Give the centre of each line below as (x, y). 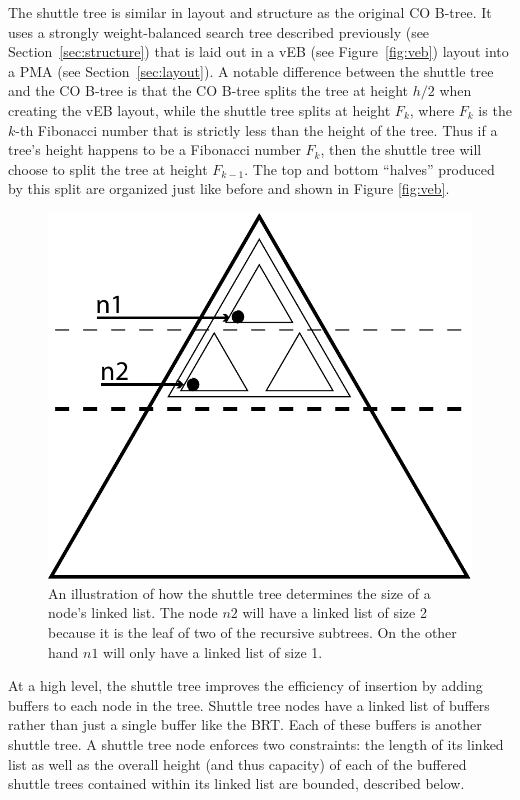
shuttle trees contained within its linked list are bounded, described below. (236, 783)
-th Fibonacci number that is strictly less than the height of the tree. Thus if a (256, 129)
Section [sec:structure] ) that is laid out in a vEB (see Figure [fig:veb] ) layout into (258, 51)
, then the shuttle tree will (401, 149)
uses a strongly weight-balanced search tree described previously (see (219, 31)
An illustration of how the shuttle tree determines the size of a (239, 592)
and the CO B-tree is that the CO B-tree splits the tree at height (208, 90)
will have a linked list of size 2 (334, 612)
